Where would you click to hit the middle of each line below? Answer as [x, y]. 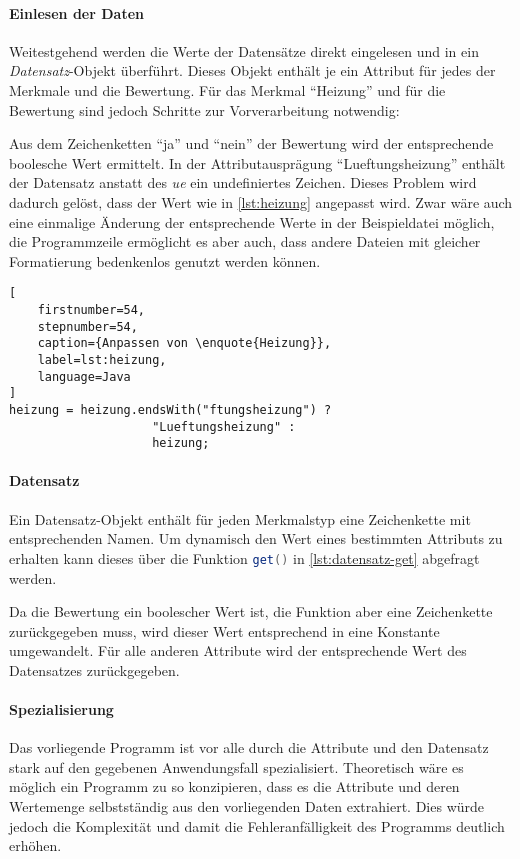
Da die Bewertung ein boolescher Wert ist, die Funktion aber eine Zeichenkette [251, 611]
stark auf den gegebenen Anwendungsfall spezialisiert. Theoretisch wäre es [236, 766]
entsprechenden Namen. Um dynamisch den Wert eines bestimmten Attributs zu [256, 538]
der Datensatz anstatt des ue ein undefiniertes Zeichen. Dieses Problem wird [243, 182]
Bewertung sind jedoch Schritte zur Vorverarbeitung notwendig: [204, 109]
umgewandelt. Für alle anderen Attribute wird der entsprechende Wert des [238, 650]
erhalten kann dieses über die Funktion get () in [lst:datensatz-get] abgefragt [244, 557]
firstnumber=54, [91, 309]
